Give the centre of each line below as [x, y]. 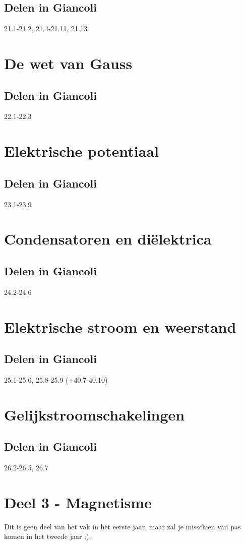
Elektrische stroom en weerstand [120, 326]
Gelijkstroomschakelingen [95, 414]
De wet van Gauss [68, 63]
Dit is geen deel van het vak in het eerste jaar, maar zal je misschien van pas [122, 526]
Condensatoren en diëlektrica [108, 239]
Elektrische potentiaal [81, 151]
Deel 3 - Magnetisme [78, 502]
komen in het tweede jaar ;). [48, 536]
